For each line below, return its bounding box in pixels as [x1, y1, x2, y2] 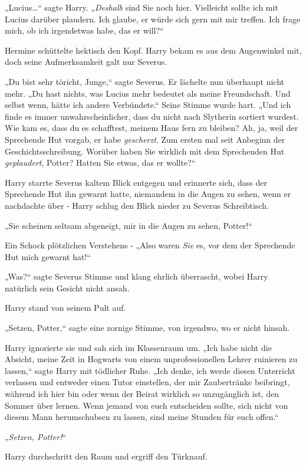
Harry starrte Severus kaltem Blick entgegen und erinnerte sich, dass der [5, 176, 267, 188]
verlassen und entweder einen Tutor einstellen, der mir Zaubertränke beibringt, [5, 376, 290, 388]
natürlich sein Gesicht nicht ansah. [5, 281, 130, 294]
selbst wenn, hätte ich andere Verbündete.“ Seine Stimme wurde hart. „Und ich [5, 99, 291, 111]
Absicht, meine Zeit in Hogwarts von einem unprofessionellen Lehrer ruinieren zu [5, 353, 298, 365]
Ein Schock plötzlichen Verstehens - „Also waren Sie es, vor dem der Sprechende [5, 239, 295, 251]
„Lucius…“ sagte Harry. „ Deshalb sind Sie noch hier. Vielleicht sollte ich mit [5, 1, 278, 13]
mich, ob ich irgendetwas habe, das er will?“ [5, 24, 164, 37]
